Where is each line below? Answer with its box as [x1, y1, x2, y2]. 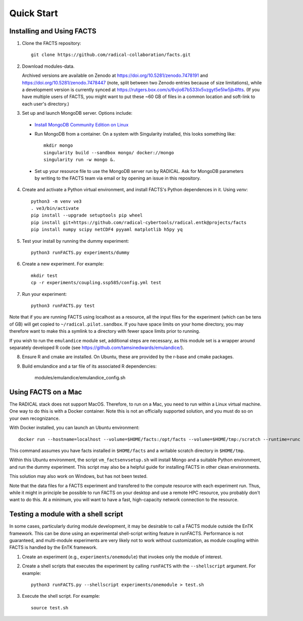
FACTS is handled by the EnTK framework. [9, 544, 98, 551]
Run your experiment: [22, 291, 67, 297]
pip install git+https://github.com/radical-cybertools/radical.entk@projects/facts [31, 219, 247, 225]
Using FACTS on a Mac [9, 387, 82, 396]
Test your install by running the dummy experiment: [22, 238, 129, 244]
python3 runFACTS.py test [31, 303, 95, 308]
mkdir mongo [43, 143, 73, 149]
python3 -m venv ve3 [31, 198, 82, 204]
